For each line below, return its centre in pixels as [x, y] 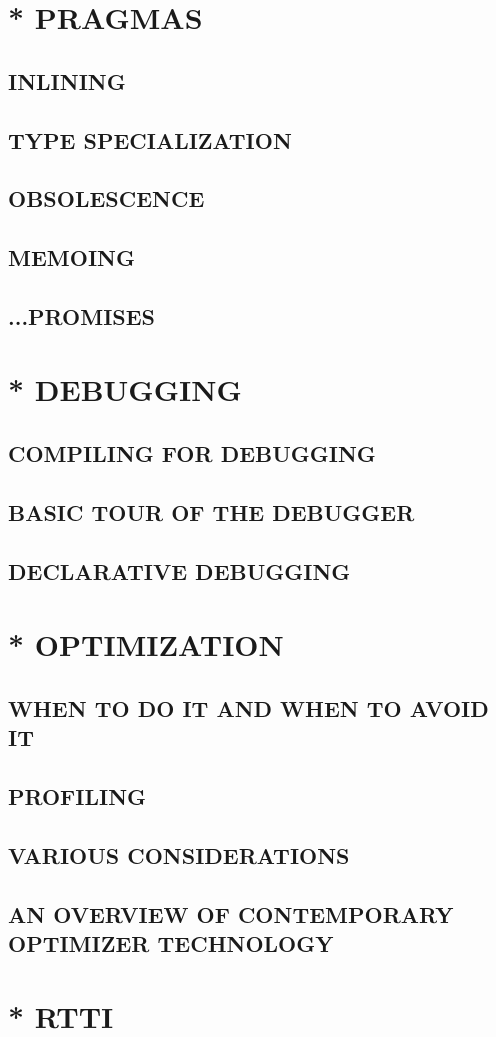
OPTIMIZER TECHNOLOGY [171, 942]
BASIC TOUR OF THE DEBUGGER [211, 511]
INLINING [67, 80]
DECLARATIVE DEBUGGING [179, 570]
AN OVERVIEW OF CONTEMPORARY [231, 913]
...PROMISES [81, 315]
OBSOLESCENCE [106, 198]
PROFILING [77, 795]
